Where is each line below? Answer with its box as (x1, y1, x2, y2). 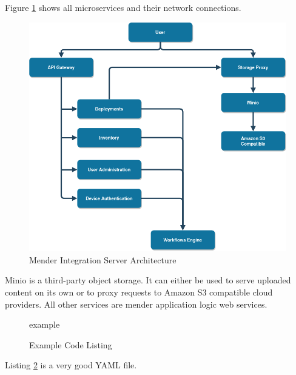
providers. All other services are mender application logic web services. (5, 297, 267, 310)
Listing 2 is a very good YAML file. (5, 359, 137, 371)
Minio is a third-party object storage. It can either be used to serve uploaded (5, 274, 291, 286)
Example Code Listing (29, 338, 112, 351)
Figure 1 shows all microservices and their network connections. (5, 1, 241, 13)
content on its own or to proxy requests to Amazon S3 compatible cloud (5, 285, 273, 298)
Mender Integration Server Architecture (29, 253, 177, 266)
